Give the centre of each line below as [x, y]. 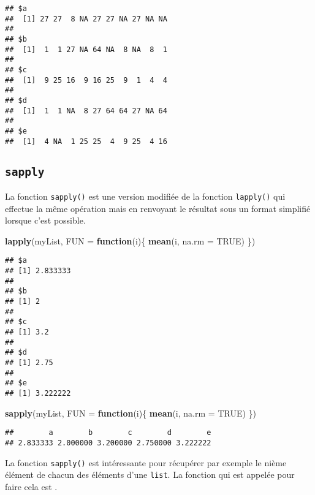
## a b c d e [108, 433]
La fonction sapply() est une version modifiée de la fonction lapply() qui [145, 196]
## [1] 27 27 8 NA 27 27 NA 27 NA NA [86, 19]
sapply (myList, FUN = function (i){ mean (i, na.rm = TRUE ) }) [131, 413]
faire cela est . [31, 486]
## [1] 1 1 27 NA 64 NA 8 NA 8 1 [86, 49]
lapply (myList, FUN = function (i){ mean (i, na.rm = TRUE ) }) [130, 240]
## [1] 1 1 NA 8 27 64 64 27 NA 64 [86, 111]
